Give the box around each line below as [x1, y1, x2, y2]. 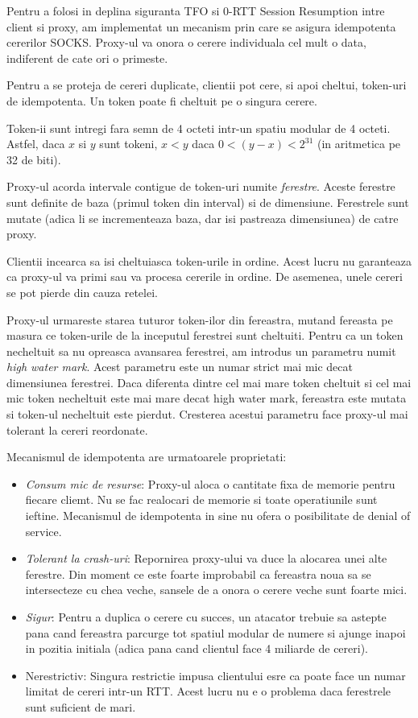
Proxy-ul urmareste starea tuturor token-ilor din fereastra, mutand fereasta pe [6, 311, 393, 328]
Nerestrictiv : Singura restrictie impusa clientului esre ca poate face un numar [25, 666, 406, 683]
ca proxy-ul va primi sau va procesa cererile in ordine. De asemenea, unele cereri [6, 268, 403, 285]
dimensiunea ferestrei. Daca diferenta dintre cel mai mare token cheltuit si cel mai [6, 373, 412, 390]
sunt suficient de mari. [25, 698, 136, 715]
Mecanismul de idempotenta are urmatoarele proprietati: [6, 448, 287, 465]
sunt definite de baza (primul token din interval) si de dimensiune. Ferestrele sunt [6, 193, 409, 210]
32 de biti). [6, 151, 61, 167]
